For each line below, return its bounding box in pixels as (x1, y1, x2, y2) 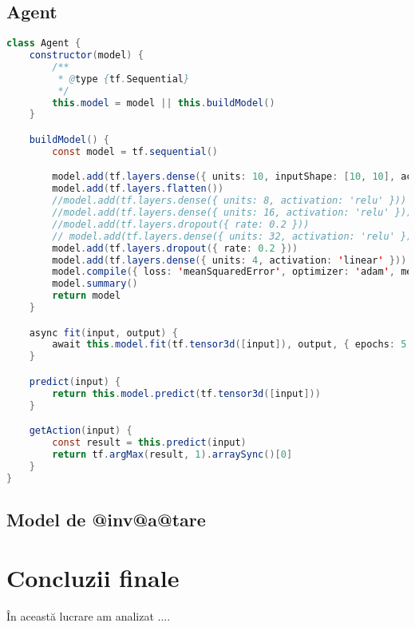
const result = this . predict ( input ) (52, 436, 247, 448)
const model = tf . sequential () (52, 145, 218, 157)
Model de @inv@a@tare (6, 506, 206, 531)
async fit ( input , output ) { (29, 327, 178, 339)
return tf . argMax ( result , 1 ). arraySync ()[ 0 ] (52, 448, 293, 460)
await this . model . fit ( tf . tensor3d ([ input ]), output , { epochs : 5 (52, 339, 407, 351)
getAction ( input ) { (29, 425, 132, 437)
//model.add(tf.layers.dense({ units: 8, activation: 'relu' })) (52, 195, 407, 207)
